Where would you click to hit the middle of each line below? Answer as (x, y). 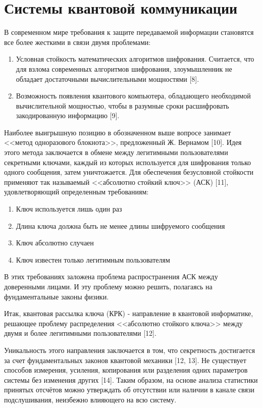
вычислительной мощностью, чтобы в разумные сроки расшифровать (122, 105)
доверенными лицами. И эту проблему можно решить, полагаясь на (108, 286)
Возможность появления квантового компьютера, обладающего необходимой (133, 96)
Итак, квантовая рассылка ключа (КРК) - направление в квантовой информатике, (129, 313)
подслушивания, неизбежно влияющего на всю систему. (90, 399)
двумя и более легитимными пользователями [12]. (80, 333)
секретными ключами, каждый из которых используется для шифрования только (128, 162)
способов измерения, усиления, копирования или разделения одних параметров (126, 370)
